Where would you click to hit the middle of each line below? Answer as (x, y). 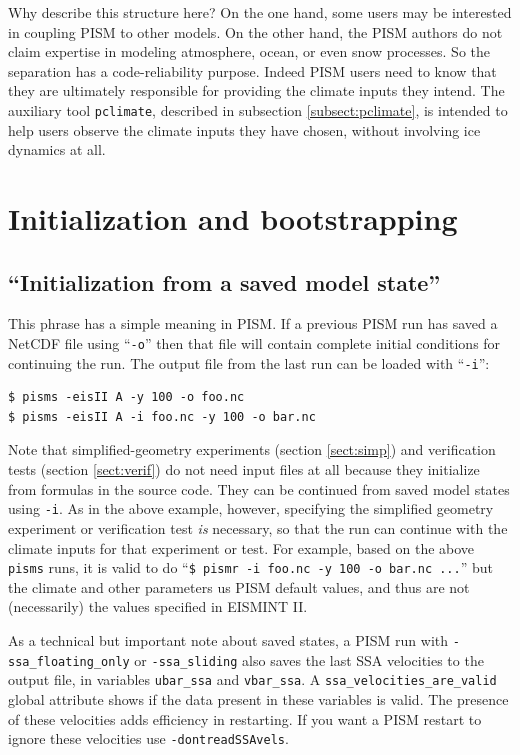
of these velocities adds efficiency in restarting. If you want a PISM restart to (245, 718)
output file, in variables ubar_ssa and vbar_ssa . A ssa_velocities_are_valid (252, 679)
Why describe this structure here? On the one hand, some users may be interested (260, 12)
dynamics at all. (57, 149)
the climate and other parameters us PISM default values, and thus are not (239, 586)
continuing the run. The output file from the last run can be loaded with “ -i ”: (249, 362)
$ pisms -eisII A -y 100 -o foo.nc (126, 397)
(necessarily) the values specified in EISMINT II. (158, 606)
